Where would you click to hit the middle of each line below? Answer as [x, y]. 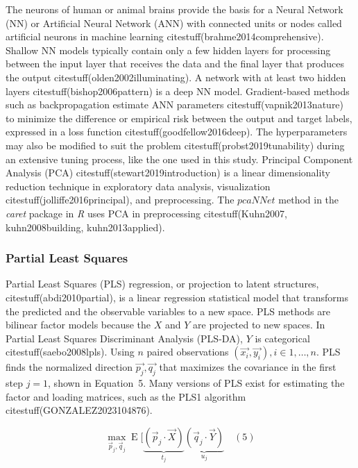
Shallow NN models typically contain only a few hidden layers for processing [168, 50]
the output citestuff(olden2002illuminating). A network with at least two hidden [176, 77]
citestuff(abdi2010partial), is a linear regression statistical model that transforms [177, 297]
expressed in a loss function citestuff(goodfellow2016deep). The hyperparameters [177, 132]
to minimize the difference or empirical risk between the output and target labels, [179, 118]
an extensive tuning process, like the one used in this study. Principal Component [179, 159]
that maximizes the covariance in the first [248, 367]
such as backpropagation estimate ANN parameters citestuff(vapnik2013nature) [175, 105]
